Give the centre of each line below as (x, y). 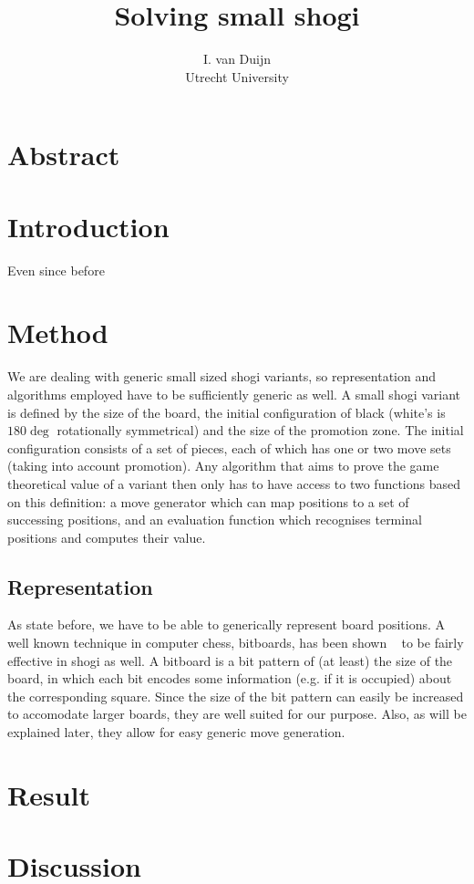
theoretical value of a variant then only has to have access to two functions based (234, 483)
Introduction (88, 226)
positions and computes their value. (107, 537)
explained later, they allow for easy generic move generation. (176, 732)
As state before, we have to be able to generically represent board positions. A (227, 624)
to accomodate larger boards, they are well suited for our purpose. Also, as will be (237, 714)
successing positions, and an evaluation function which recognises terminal (215, 520)
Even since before (56, 270)
